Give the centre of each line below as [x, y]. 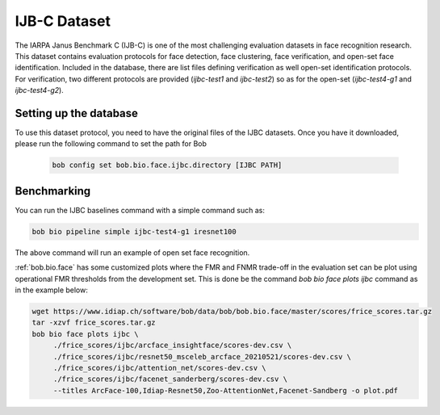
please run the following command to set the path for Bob [111, 144]
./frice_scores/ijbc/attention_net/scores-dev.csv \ [159, 368]
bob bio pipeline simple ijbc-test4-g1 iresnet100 [134, 231]
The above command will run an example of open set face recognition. [132, 252]
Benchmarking [53, 191]
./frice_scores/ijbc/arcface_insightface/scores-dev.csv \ [172, 346]
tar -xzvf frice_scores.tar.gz [94, 323]
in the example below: [51, 290]
